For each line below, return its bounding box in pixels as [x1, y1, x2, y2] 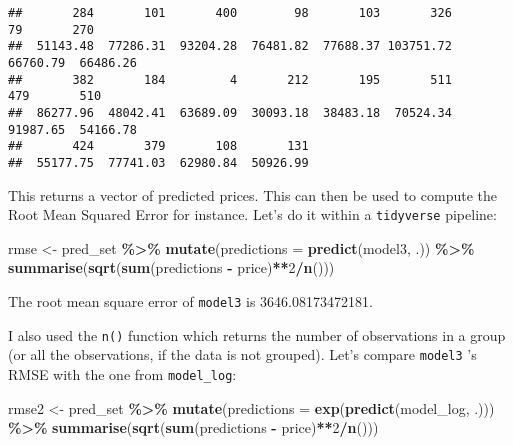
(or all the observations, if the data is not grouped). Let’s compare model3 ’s [8, 344, 477, 365]
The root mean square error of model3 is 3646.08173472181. [8, 291, 373, 311]
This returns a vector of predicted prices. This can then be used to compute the [8, 184, 497, 205]
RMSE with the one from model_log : [8, 363, 237, 384]
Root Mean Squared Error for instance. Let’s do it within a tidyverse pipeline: [8, 204, 497, 225]
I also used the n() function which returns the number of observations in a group [8, 324, 506, 345]
